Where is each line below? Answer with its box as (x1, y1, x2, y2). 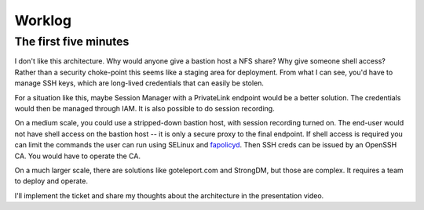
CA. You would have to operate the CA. (14, 151, 141, 161)
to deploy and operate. (14, 176, 88, 186)
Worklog (14, 12, 72, 29)
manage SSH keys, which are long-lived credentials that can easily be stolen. (14, 78, 265, 88)
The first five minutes (14, 34, 130, 49)
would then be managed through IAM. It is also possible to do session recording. (14, 103, 275, 113)
